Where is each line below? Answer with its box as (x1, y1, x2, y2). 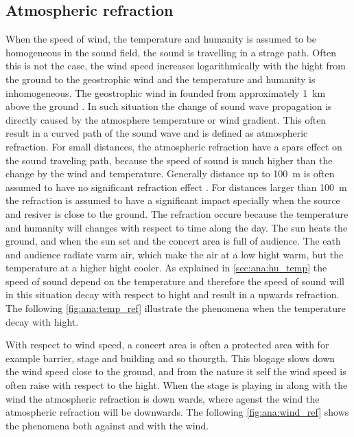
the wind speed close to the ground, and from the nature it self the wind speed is (5, 364, 346, 379)
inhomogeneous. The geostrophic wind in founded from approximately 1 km (5, 85, 326, 100)
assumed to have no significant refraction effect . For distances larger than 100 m (5, 179, 347, 194)
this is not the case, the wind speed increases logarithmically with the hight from (5, 58, 346, 73)
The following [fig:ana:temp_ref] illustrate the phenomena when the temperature (5, 301, 346, 315)
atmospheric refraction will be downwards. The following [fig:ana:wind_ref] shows (5, 405, 349, 419)
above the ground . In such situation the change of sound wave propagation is (5, 99, 332, 113)
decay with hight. (5, 314, 79, 328)
